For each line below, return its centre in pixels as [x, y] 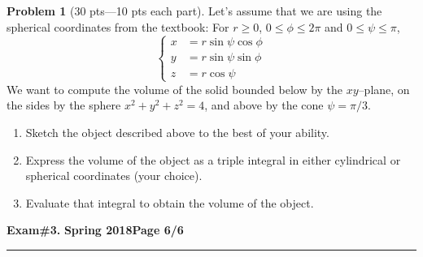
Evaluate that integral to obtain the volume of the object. [170, 202]
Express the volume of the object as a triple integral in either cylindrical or [213, 159]
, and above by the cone [264, 105]
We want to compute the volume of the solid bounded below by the [175, 89]
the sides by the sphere [64, 105]
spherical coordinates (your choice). [114, 176]
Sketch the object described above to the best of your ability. [177, 132]
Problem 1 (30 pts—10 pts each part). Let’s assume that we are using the [194, 11]
